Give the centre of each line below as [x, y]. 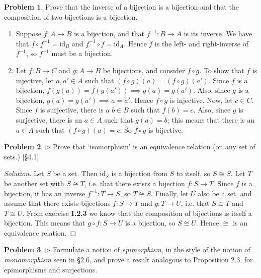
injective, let [35, 80]
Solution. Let [24, 173]
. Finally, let [169, 193]
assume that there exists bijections [57, 203]
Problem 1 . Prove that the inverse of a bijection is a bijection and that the [121, 7]
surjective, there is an [49, 119]
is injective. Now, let [201, 100]
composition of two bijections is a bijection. [71, 16]
